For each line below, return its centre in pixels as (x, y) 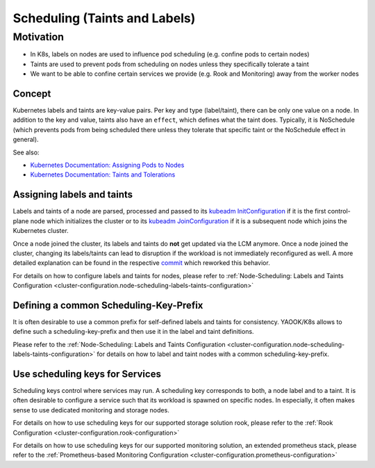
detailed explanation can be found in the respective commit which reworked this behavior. (141, 263)
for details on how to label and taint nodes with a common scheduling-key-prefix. (213, 354)
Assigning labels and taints (73, 195)
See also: (26, 152)
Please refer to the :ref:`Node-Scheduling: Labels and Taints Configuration (119, 344)
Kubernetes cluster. (41, 231)
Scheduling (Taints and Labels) (104, 18)
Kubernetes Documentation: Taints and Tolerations (103, 175)
